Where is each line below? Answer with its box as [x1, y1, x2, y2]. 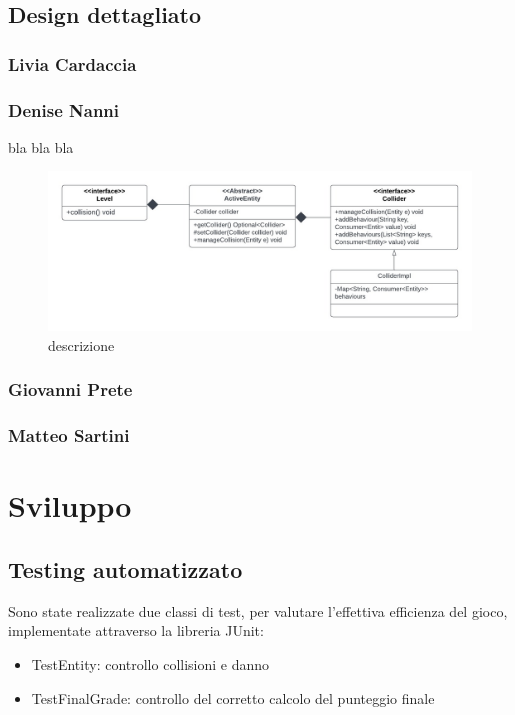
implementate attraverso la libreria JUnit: [8, 620, 264, 641]
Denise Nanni [8, 97, 120, 122]
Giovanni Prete [8, 377, 133, 402]
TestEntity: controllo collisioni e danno [31, 653, 270, 674]
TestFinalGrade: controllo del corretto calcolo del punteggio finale [31, 687, 435, 708]
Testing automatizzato [8, 553, 243, 584]
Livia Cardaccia [8, 51, 137, 76]
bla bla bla [8, 136, 74, 157]
